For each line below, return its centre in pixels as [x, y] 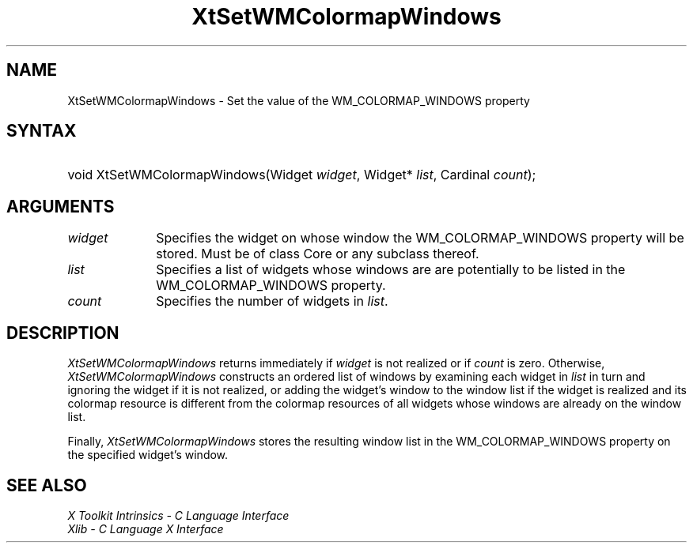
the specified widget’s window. [148, 455]
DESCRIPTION [63, 333]
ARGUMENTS [61, 206]
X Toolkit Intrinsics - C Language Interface [178, 515]
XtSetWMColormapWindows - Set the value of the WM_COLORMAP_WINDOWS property [299, 100]
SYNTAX [42, 131]
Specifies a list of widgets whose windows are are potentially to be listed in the [391, 270]
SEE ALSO [47, 485]
